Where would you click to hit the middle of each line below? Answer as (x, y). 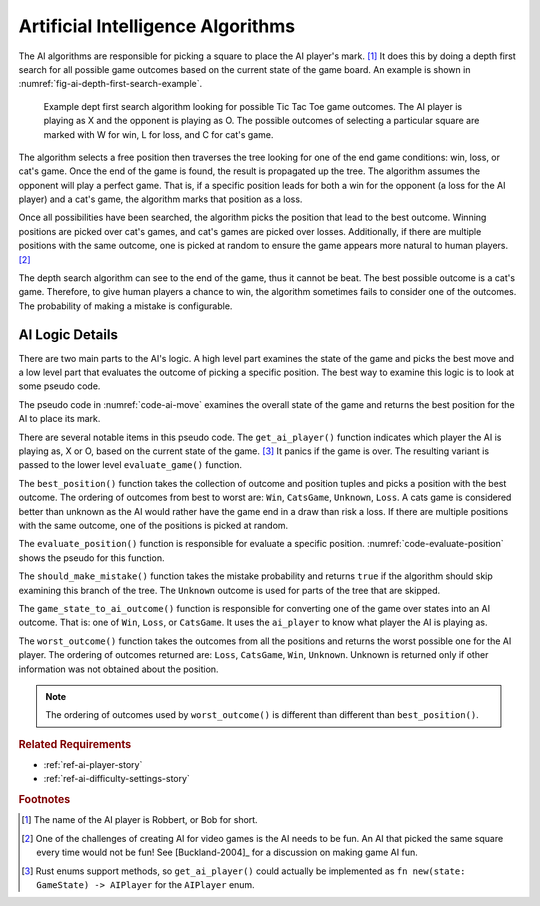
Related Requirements (75, 744)
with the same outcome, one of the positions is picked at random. (153, 525)
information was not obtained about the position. (118, 669)
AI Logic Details (68, 334)
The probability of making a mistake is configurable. (125, 306)
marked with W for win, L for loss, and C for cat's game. (158, 134)
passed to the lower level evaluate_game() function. (130, 465)
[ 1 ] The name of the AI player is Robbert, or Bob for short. (140, 820)
